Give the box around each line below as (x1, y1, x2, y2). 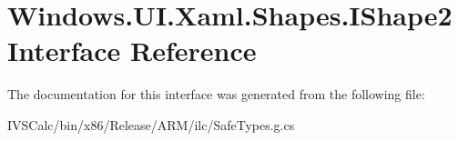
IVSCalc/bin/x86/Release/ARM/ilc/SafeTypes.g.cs (7, 115, 295, 134)
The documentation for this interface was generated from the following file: (7, 85, 425, 104)
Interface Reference (7, 32, 257, 69)
